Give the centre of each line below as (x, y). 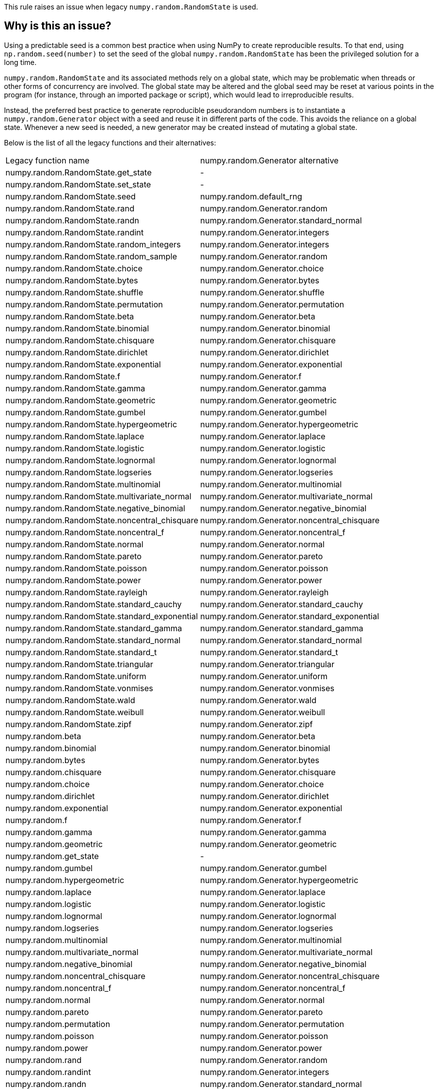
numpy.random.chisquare (54, 772)
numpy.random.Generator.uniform (264, 676)
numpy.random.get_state (52, 856)
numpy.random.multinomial (57, 940)
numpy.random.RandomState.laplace (75, 436)
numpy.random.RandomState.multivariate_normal (98, 496)
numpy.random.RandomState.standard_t (81, 652)
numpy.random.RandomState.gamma (75, 388)
